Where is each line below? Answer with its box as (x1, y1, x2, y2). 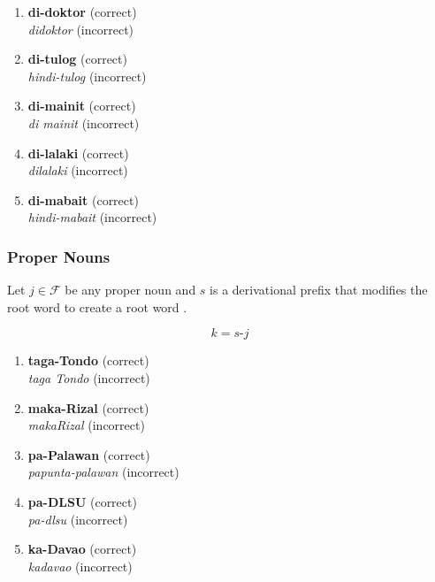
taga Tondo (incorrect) (27, 368, 150, 387)
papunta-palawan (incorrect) (27, 463, 179, 481)
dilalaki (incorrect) (27, 161, 128, 180)
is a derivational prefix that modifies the (210, 280, 428, 299)
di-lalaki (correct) (27, 143, 129, 162)
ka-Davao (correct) (27, 540, 137, 558)
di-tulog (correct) (27, 50, 127, 68)
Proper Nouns (7, 245, 111, 267)
